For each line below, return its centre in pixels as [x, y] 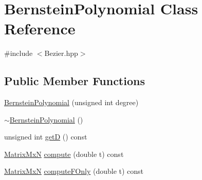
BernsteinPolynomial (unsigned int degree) [71, 102]
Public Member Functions [75, 81]
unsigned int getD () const [46, 137]
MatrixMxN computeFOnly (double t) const [74, 171]
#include [19, 53]
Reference [40, 28]
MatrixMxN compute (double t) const [64, 154]
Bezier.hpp [61, 53]
